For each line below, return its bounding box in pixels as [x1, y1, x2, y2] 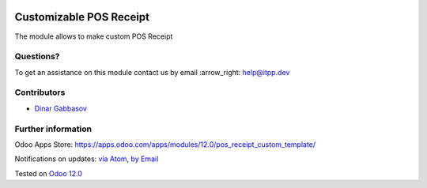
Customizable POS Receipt [14, 10, 150, 24]
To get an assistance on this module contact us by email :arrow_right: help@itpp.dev [14, 67, 290, 77]
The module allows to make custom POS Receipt [14, 32, 173, 41]
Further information [14, 123, 93, 134]
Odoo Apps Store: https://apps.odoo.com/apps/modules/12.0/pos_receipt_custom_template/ [14, 139, 316, 149]
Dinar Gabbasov [34, 103, 87, 113]
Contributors [14, 87, 66, 98]
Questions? [14, 51, 60, 62]
